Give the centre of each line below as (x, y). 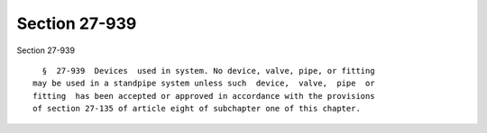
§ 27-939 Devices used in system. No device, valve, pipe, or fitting (208, 71)
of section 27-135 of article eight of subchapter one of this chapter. (197, 109)
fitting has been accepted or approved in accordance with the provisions (204, 96)
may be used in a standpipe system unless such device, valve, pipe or (204, 84)
